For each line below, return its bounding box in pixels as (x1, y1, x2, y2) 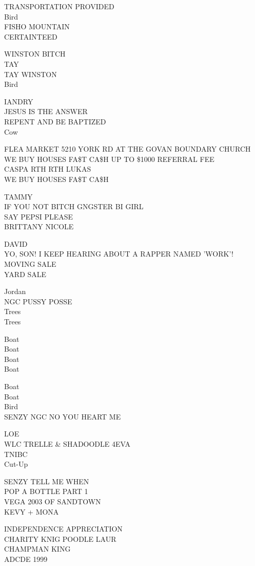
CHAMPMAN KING (4, 543, 71, 554)
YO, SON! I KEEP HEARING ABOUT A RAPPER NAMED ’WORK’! (4, 248, 233, 259)
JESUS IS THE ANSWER (4, 106, 88, 117)
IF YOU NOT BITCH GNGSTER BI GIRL (4, 201, 144, 212)
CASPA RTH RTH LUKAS (4, 163, 91, 174)
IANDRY (4, 96, 33, 106)
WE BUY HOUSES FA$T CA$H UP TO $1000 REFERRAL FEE (4, 153, 214, 164)
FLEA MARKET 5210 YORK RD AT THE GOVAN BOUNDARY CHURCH (4, 143, 251, 154)
